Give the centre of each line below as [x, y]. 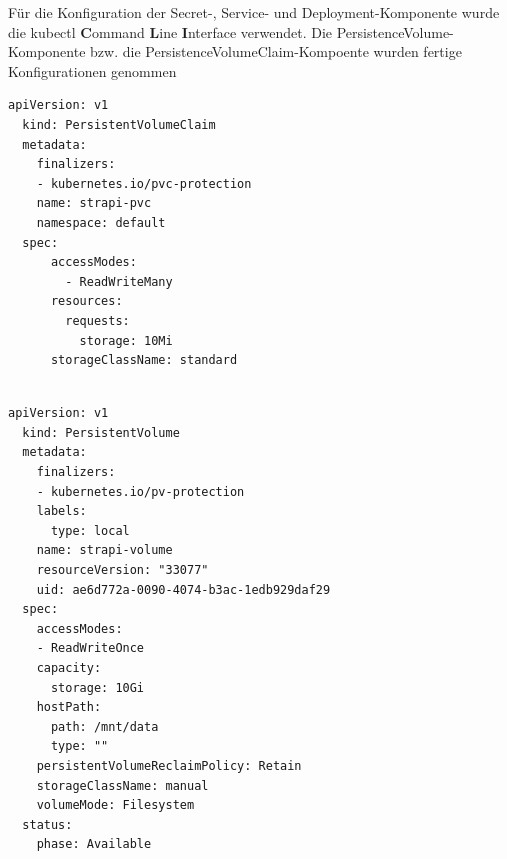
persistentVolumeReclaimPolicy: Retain [169, 765]
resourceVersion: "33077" [122, 570]
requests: [97, 320]
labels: [61, 511]
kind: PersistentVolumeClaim [119, 124]
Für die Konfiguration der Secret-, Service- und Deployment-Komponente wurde [254, 12]
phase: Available [94, 844]
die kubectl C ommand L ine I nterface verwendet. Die [170, 31]
